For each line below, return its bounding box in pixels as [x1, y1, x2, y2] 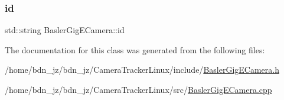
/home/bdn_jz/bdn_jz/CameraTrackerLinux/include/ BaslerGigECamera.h [5, 63, 279, 76]
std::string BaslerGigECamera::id [5, 24, 125, 36]
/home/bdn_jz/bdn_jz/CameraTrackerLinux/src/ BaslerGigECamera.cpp [5, 83, 272, 95]
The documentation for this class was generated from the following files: [5, 43, 265, 56]
